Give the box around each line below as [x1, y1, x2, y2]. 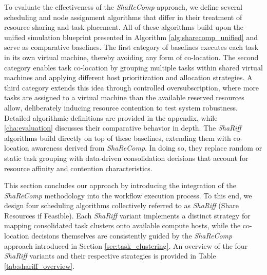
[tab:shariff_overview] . [4, 260, 75, 271]
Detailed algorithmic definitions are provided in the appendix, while [4, 112, 218, 123]
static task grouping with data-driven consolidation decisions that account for [4, 152, 249, 163]
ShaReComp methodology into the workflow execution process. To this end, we [4, 190, 252, 200]
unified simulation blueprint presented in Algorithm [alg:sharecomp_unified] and [4, 31, 258, 42]
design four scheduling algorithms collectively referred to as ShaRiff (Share [4, 200, 239, 211]
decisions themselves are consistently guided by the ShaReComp [31, 230, 233, 241]
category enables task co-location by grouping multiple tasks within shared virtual [4, 62, 263, 72]
